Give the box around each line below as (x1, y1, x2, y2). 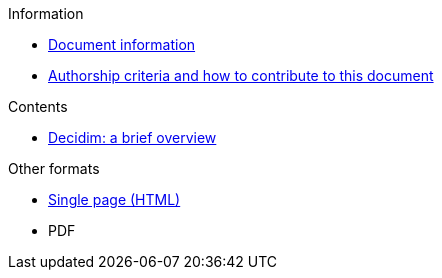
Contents (8, 98, 68, 115)
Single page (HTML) (48, 191, 181, 208)
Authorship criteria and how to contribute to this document (48, 67, 434, 84)
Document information (48, 36, 196, 53)
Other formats (8, 160, 100, 177)
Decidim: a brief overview (48, 129, 217, 146)
